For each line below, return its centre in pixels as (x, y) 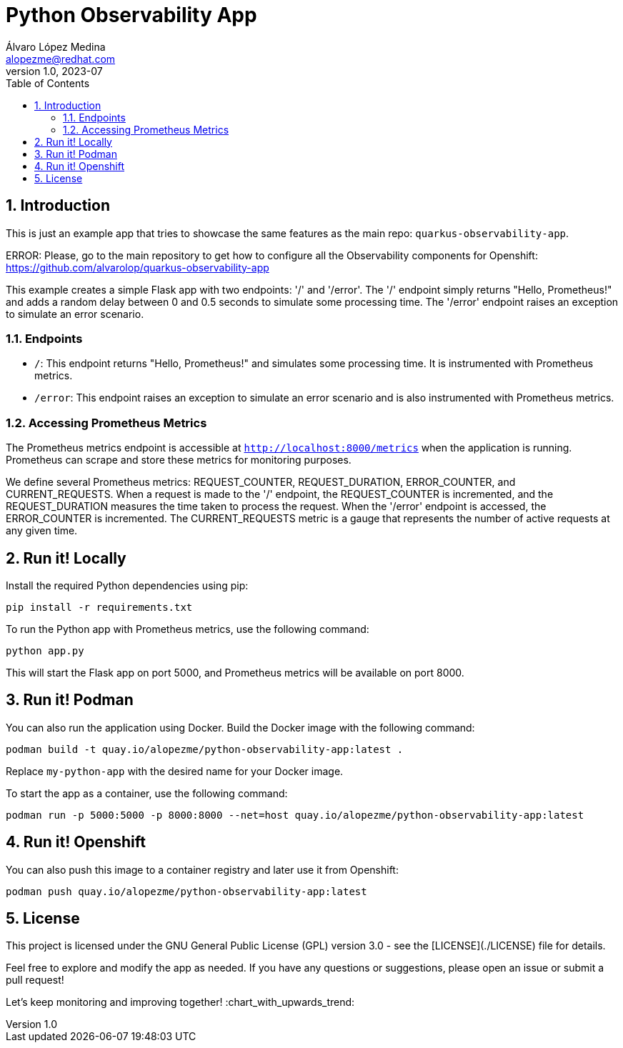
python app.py (45, 650)
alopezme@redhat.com (61, 59)
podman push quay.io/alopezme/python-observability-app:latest (186, 891)
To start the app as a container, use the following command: (147, 793)
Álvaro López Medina (56, 46)
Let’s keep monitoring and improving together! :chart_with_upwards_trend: (180, 1002)
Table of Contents (48, 83)
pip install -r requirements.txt (99, 607)
